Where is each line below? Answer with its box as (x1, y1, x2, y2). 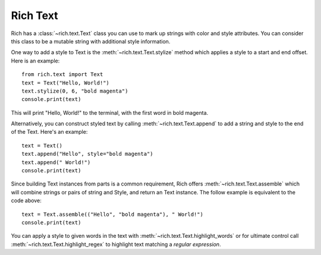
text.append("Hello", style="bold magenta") (21, 150, 154, 158)
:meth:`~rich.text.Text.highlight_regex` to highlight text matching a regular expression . (11, 241, 221, 248)
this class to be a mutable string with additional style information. (11, 37, 171, 45)
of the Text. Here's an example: (11, 128, 88, 136)
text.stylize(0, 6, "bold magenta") (21, 87, 128, 95)
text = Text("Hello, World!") (21, 79, 110, 86)
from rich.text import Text (21, 71, 103, 78)
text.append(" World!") (21, 159, 91, 166)
